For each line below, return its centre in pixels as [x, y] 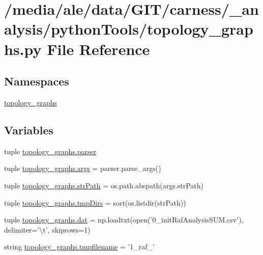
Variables [29, 130]
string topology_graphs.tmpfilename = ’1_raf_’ [79, 247]
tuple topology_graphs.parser [50, 151]
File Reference [98, 49]
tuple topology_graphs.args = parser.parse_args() [83, 168]
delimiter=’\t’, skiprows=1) [47, 229]
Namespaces [37, 81]
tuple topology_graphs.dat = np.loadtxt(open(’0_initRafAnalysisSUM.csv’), [124, 220]
